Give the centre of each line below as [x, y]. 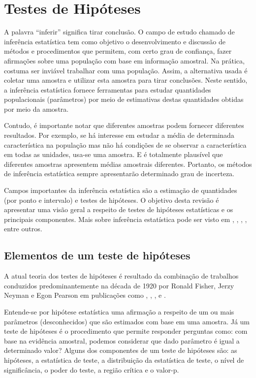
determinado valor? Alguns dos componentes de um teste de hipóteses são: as [121, 350]
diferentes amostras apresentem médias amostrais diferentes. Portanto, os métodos [128, 164]
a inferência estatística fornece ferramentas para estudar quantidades [108, 89]
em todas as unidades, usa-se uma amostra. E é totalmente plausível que [113, 154]
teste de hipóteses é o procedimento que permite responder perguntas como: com [126, 331]
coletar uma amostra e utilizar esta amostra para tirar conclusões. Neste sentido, [126, 80]
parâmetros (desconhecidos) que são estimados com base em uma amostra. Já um [127, 321]
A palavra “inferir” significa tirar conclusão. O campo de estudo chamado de [119, 32]
